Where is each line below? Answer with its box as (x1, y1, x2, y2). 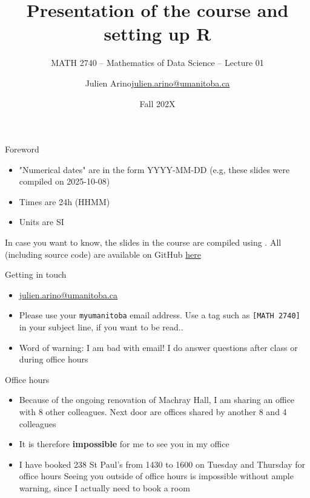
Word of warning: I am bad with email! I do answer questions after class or (19, 341, 298, 353)
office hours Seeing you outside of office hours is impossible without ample (19, 470, 294, 482)
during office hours (19, 353, 88, 365)
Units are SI (19, 215, 64, 228)
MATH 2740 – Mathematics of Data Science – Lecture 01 (51, 56, 264, 69)
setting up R (104, 21, 211, 46)
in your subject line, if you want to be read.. (19, 321, 183, 333)
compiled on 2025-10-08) (19, 175, 110, 188)
